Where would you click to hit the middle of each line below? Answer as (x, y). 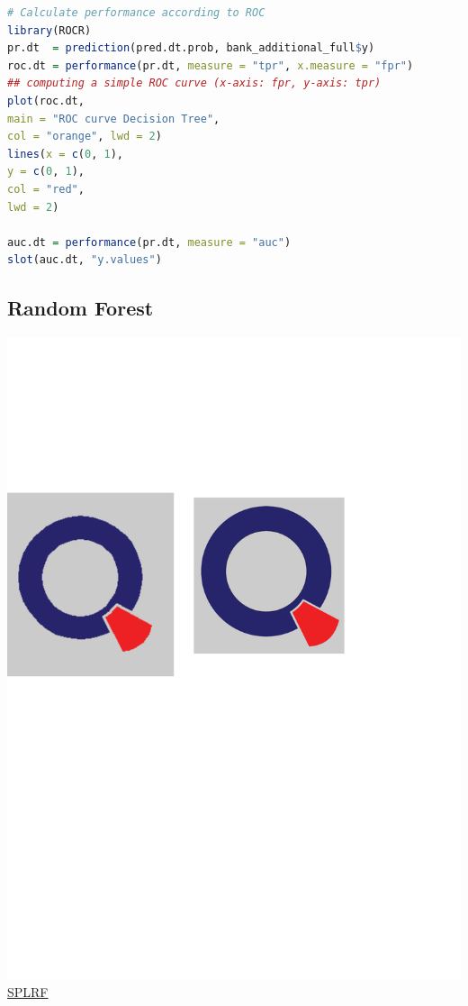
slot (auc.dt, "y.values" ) (85, 260)
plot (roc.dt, (46, 101)
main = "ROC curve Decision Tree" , (114, 119)
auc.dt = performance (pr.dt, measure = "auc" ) (149, 242)
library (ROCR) (49, 30)
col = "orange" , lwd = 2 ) (85, 137)
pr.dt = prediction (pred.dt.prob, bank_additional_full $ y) (191, 48)
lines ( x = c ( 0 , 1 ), (65, 154)
